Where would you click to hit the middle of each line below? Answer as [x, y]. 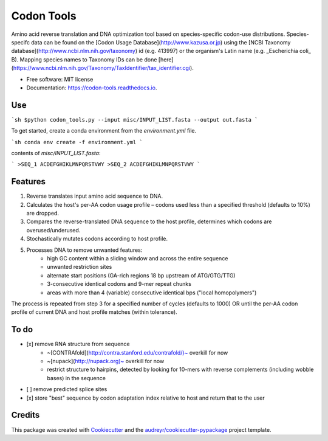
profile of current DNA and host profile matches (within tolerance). [94, 312]
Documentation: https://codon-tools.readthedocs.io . [92, 88]
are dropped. [43, 214]
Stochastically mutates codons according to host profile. [97, 239]
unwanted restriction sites [80, 267]
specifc [21, 42]
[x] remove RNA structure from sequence [78, 344]
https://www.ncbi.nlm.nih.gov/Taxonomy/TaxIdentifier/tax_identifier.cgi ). [103, 68]
